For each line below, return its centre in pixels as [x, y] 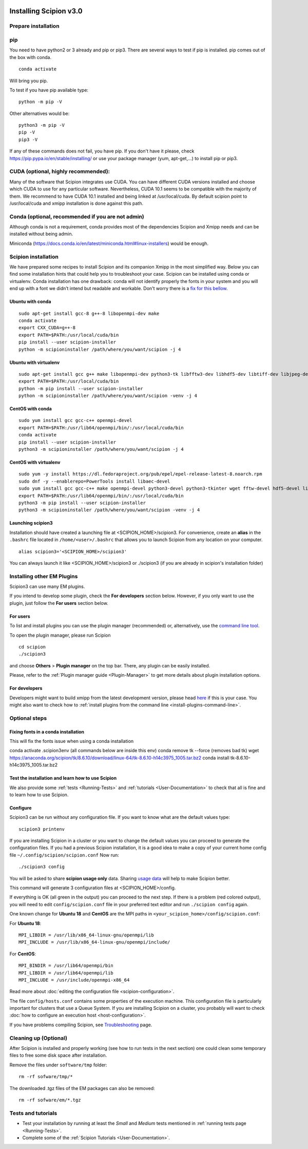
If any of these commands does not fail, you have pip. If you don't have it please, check [102, 151]
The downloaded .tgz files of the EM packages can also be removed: [82, 1088]
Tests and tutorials [33, 1113]
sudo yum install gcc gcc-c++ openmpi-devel [76, 420]
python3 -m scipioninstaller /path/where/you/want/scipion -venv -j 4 [109, 510]
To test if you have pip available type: [49, 90]
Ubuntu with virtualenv [35, 362]
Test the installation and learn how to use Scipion [63, 778]
